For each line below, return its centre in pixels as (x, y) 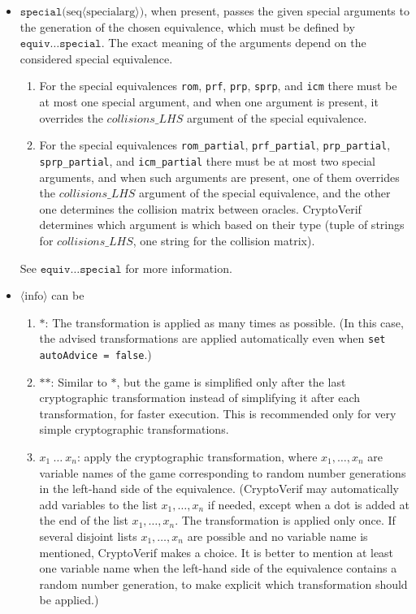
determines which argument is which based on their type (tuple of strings (222, 225)
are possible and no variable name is (277, 536)
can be (68, 295)
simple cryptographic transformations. (134, 429)
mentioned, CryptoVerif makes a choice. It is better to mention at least (217, 552)
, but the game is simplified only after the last (231, 381)
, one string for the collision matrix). (224, 240)
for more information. (179, 268)
